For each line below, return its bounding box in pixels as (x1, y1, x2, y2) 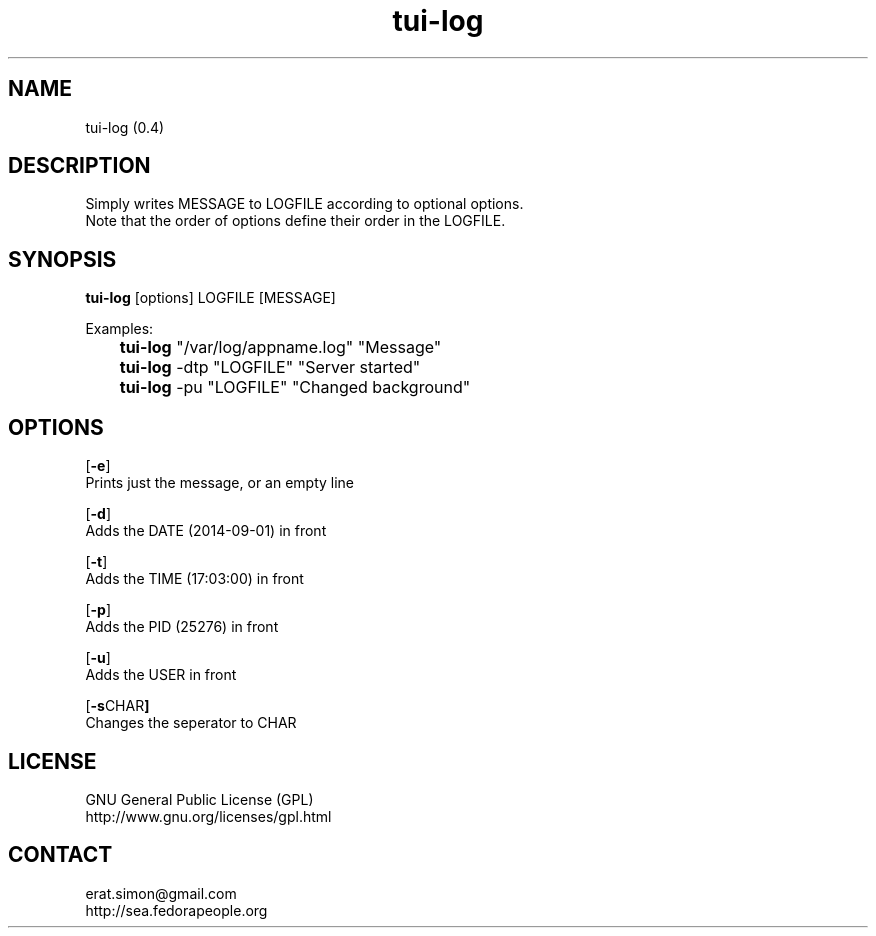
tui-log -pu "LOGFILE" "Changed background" (119, 377, 471, 398)
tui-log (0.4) (85, 118, 165, 136)
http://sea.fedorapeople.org (85, 901, 268, 919)
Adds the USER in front (85, 666, 237, 684)
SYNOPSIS (8, 246, 117, 272)
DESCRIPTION (8, 153, 151, 179)
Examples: (85, 320, 154, 338)
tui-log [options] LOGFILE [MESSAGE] (85, 289, 336, 307)
